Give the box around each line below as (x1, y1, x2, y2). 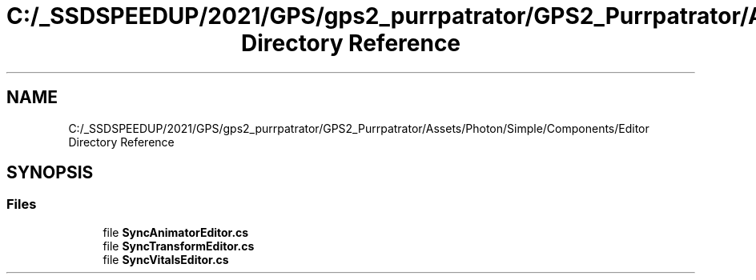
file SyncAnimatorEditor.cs (103, 225, 249, 239)
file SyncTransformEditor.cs (103, 238, 255, 253)
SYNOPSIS (6, 162, 94, 183)
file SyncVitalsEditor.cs (103, 252, 229, 266)
